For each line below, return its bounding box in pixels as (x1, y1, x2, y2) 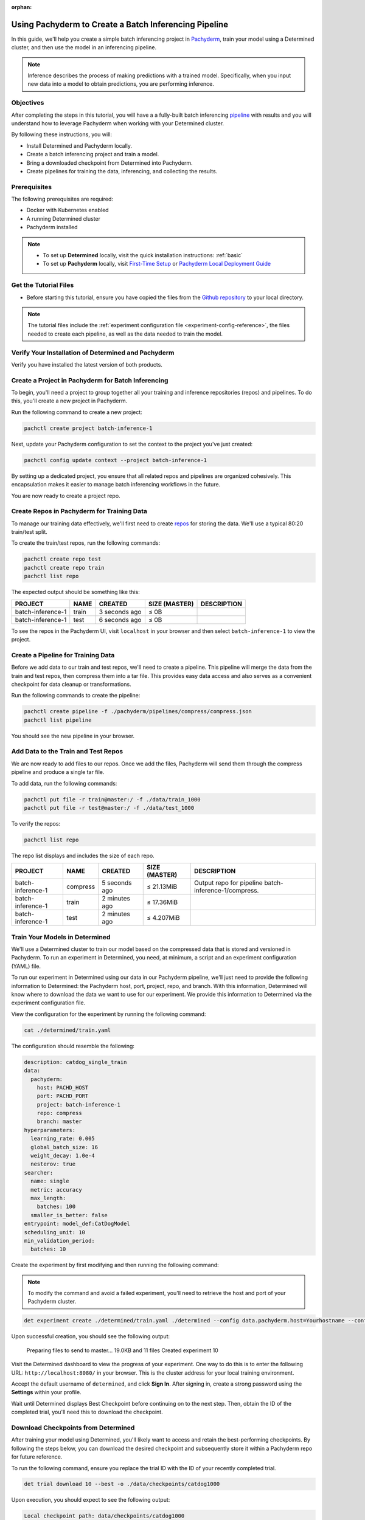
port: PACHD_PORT (36, 1093, 89, 1100)
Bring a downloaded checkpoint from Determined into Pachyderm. (26, 159, 193, 167)
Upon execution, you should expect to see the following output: (11, 1496, 170, 1504)
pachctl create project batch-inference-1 (24, 424, 153, 432)
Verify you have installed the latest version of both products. (11, 361, 162, 368)
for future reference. (11, 1453, 63, 1460)
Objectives (11, 98, 44, 107)
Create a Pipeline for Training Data (11, 651, 115, 659)
